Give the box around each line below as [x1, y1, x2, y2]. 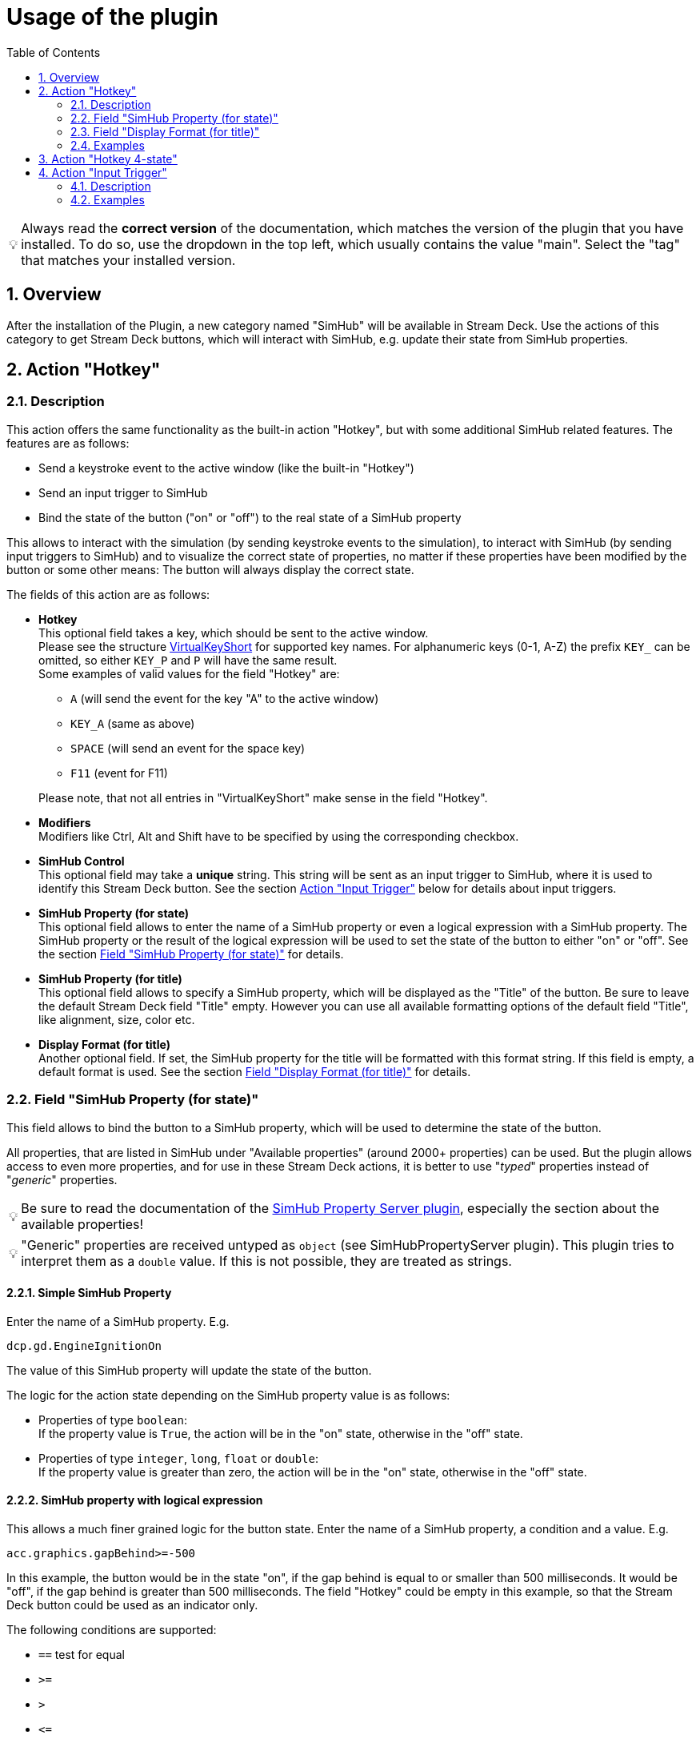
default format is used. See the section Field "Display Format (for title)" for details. [38, 1064, 471, 1078]
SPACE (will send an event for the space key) [70, 741, 306, 755]
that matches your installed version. [21, 251, 236, 268]
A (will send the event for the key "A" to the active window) [70, 691, 379, 705]
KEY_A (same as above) [70, 716, 195, 730]
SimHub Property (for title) [38, 971, 182, 986]
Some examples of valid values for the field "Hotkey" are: [38, 666, 340, 681]
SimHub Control [38, 853, 125, 868]
